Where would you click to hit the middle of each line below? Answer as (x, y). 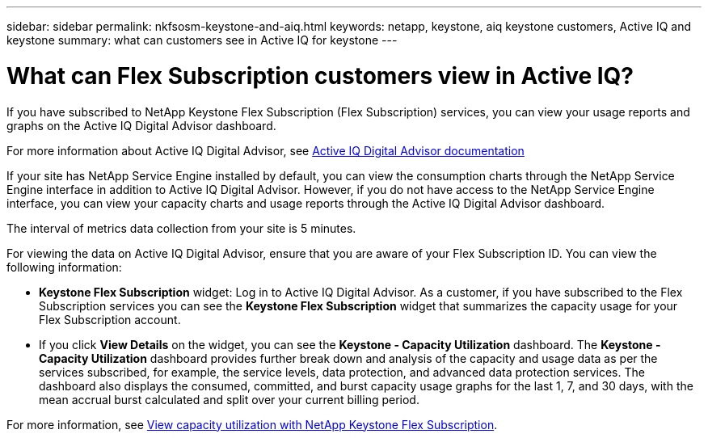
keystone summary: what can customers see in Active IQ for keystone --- (202, 40)
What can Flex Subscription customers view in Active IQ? (320, 76)
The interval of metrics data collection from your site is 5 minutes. (181, 228)
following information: (64, 267)
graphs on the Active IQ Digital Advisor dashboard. (141, 125)
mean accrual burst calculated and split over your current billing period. (229, 399)
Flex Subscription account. (110, 319)
